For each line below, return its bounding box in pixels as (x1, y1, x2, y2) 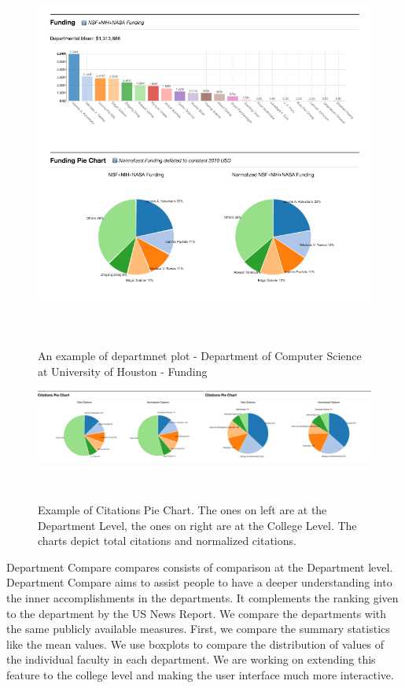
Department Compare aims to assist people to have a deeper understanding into (6, 574, 392, 591)
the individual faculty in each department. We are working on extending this (6, 651, 376, 668)
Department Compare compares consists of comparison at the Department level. (6, 558, 393, 575)
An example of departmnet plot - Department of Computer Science (38, 348, 362, 364)
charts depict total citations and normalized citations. (38, 532, 296, 549)
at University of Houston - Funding (38, 363, 208, 379)
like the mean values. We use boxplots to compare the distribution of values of (6, 635, 384, 652)
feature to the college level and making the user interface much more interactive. (6, 666, 394, 682)
